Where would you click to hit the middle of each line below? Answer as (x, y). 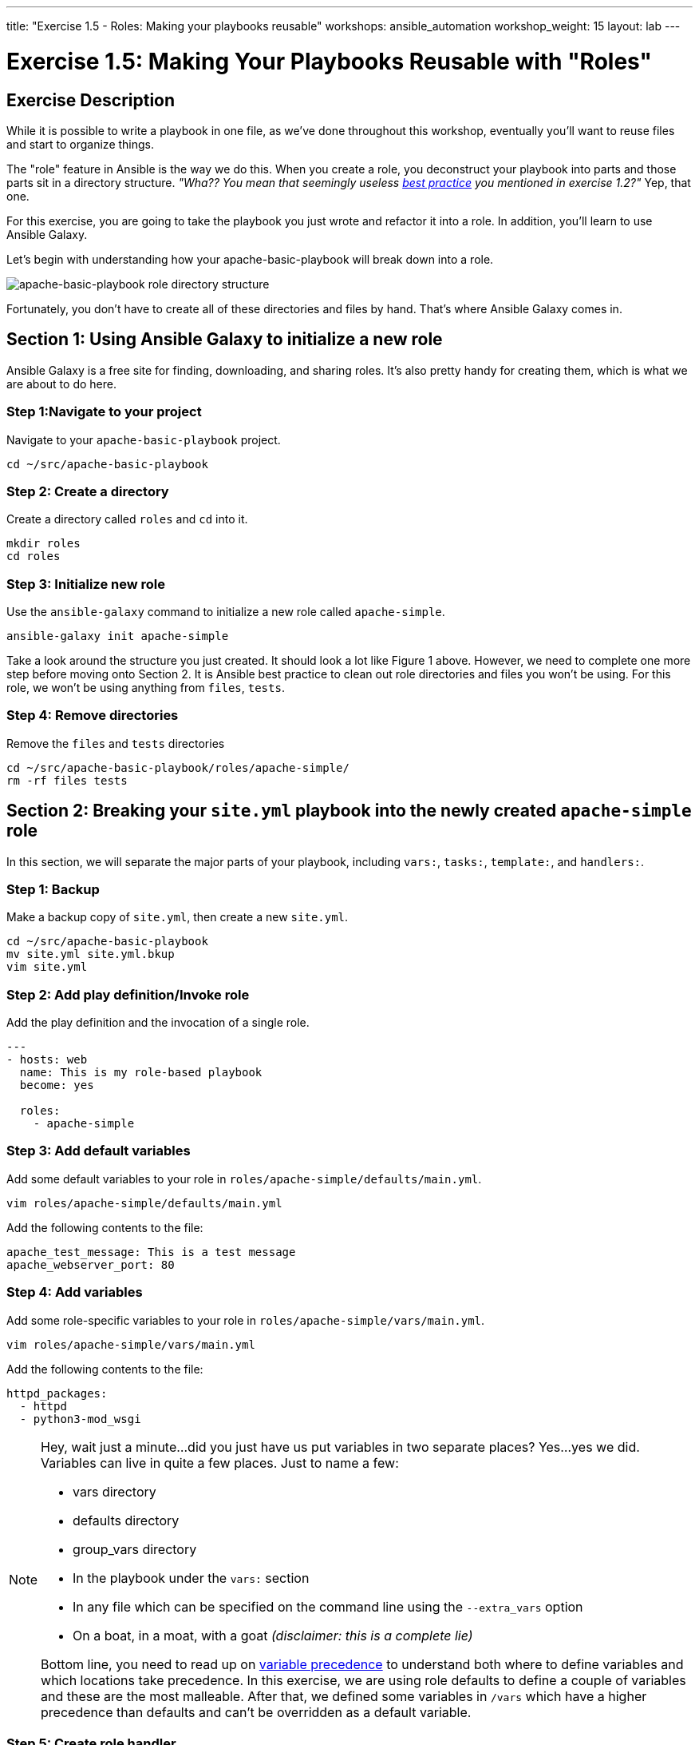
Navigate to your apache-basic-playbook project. (144, 439)
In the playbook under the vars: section (191, 1578)
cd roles (34, 556)
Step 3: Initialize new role (86, 584)
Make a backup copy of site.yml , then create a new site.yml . (178, 917)
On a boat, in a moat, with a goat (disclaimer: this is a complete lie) (273, 1635)
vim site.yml (47, 967)
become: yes (57, 1085)
